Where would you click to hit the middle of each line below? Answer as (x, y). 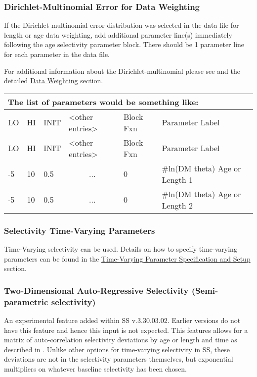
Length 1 (177, 179)
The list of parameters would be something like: (103, 102)
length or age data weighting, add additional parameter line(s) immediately (118, 34)
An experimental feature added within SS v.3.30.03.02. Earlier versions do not (122, 320)
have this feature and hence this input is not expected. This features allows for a (126, 330)
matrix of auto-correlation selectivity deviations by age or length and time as (121, 340)
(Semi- (205, 290)
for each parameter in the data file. (57, 54)
